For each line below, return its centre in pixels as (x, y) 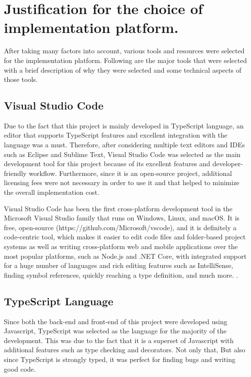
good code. (20, 369)
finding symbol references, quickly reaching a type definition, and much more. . (121, 275)
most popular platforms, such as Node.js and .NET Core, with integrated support (125, 256)
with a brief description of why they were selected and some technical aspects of (123, 70)
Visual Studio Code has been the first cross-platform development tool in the (118, 208)
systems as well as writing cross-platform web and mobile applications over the (121, 246)
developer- (228, 164)
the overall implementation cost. (52, 192)
